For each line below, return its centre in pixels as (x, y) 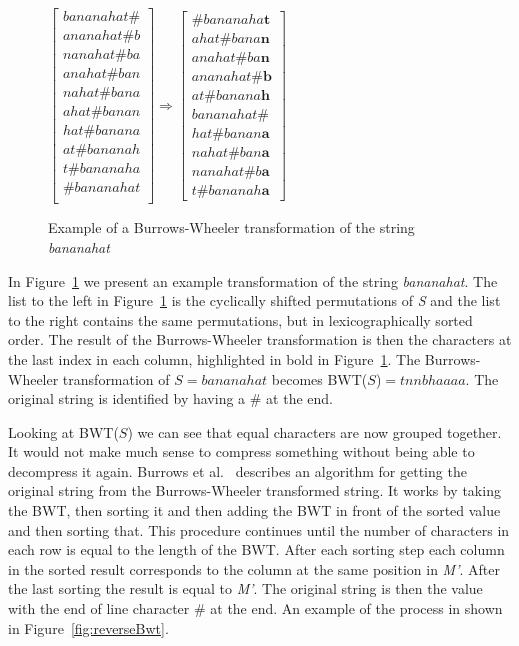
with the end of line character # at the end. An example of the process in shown (255, 608)
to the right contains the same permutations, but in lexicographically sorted (240, 319)
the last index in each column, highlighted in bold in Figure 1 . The (214, 358)
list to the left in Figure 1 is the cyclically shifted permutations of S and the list (254, 300)
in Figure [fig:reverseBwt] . (88, 627)
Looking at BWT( (63, 431)
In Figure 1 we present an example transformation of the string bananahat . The (253, 280)
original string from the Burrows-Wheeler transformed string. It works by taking (254, 490)
